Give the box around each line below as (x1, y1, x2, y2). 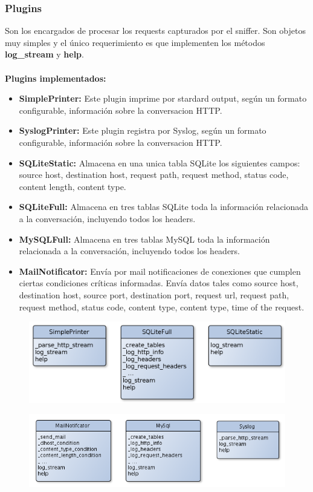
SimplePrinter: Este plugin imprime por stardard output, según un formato (19, 92, 307, 105)
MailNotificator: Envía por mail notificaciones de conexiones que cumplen (19, 264, 301, 277)
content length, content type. (19, 180, 126, 192)
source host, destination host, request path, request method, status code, (19, 168, 289, 181)
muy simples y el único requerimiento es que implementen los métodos (5, 36, 265, 48)
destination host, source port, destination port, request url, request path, (19, 288, 289, 301)
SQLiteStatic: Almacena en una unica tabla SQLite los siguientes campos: (19, 156, 300, 169)
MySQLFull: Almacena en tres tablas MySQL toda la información (19, 232, 270, 245)
